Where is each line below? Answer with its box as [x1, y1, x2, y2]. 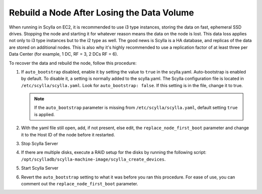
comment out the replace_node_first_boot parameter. [21, 180, 138, 186]
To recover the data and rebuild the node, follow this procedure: [9, 60, 137, 66]
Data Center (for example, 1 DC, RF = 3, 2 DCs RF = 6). [9, 51, 118, 57]
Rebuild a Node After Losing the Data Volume [9, 7, 194, 18]
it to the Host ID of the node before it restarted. [21, 132, 115, 137]
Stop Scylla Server [21, 141, 58, 147]
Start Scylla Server [21, 165, 59, 171]
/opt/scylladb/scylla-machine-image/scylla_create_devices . [21, 156, 166, 162]
